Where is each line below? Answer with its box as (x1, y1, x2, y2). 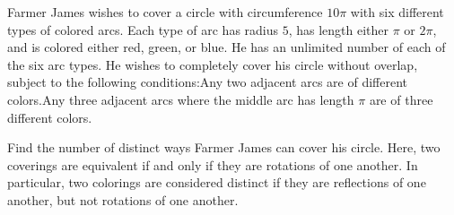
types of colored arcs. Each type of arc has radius (7, 20, 279, 39)
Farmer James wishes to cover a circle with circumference (7, 3, 323, 21)
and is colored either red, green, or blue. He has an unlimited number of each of (7, 38, 446, 56)
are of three (369, 90, 433, 108)
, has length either (288, 20, 389, 39)
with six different (350, 3, 444, 21)
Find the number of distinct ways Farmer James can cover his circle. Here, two (7, 138, 441, 157)
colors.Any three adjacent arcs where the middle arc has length (7, 90, 354, 108)
